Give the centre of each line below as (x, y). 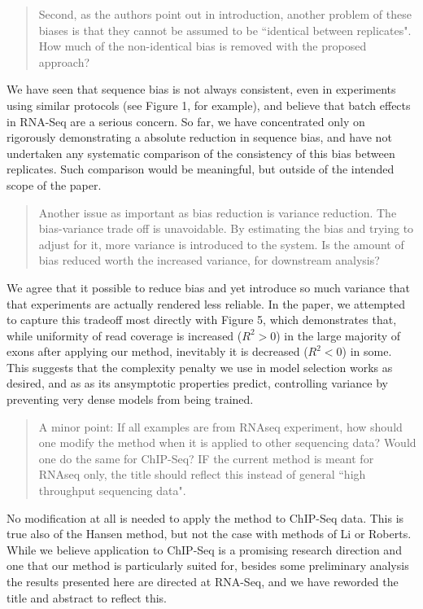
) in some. (367, 351)
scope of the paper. (54, 184)
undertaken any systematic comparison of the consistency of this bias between (201, 153)
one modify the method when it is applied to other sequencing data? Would (227, 443)
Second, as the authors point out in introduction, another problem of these (225, 14)
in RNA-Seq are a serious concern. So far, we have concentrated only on (186, 121)
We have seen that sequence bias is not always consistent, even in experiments (201, 89)
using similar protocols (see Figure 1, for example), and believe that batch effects (209, 105)
